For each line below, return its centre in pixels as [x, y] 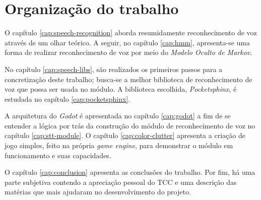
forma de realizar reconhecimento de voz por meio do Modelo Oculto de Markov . [128, 52]
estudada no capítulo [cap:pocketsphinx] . [68, 98]
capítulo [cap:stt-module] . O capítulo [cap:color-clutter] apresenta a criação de [125, 135]
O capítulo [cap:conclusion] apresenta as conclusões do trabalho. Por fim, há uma [130, 172]
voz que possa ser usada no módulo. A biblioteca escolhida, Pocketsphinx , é [121, 89]
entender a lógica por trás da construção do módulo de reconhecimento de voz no [130, 125]
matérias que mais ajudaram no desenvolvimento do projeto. [98, 192]
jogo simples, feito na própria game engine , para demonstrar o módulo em [119, 145]
